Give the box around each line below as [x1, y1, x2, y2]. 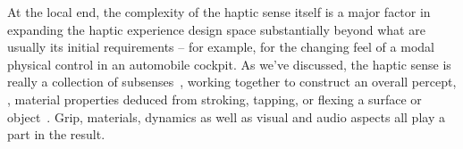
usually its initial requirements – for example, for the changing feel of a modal [7, 37, 434, 56]
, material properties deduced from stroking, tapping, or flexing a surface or [7, 89, 422, 108]
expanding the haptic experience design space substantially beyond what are [7, 20, 425, 38]
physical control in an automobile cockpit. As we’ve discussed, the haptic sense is [7, 54, 451, 73]
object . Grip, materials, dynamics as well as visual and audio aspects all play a [7, 107, 445, 126]
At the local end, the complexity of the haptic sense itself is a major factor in [7, 3, 431, 21]
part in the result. [7, 125, 105, 144]
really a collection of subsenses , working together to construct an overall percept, [7, 72, 457, 91]
